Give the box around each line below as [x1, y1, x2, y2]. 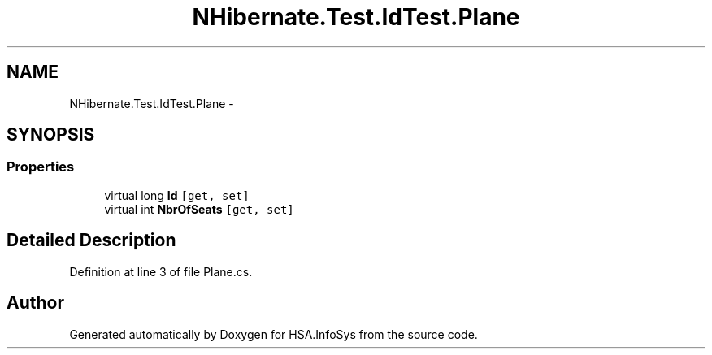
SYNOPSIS [7, 124, 95, 145]
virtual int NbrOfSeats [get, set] [104, 201, 294, 216]
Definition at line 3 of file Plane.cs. [69, 264, 253, 279]
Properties [7, 158, 75, 175]
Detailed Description [7, 230, 176, 251]
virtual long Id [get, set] [104, 188, 250, 202]
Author [7, 292, 64, 314]
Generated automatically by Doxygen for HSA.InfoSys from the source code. [69, 327, 478, 341]
